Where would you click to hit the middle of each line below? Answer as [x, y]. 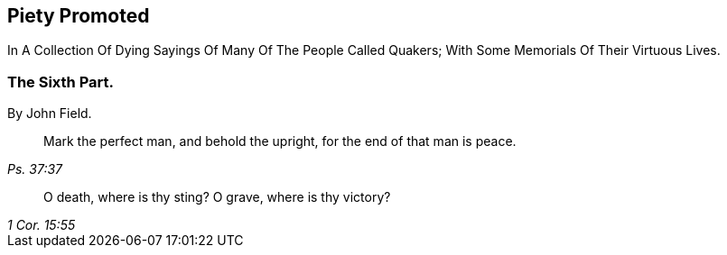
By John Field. [50, 114]
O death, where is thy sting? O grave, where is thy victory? [217, 197]
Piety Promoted [79, 16]
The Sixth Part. [61, 82]
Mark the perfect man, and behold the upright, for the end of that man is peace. [280, 141]
